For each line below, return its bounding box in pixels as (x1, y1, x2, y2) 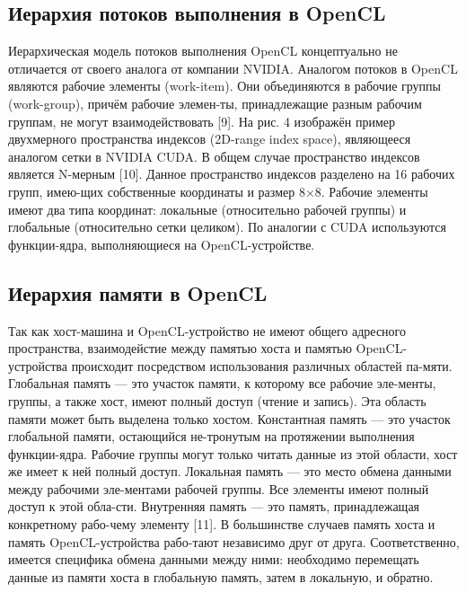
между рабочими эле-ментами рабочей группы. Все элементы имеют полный (8, 479, 429, 498)
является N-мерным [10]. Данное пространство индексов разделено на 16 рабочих (8, 164, 455, 183)
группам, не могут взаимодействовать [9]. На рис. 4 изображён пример (8, 111, 395, 130)
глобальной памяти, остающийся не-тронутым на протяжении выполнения (8, 427, 415, 446)
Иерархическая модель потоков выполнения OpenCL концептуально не (8, 41, 398, 60)
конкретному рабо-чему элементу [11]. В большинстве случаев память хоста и (8, 515, 435, 534)
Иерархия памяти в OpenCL (8, 278, 268, 306)
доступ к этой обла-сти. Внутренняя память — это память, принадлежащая (8, 497, 420, 516)
